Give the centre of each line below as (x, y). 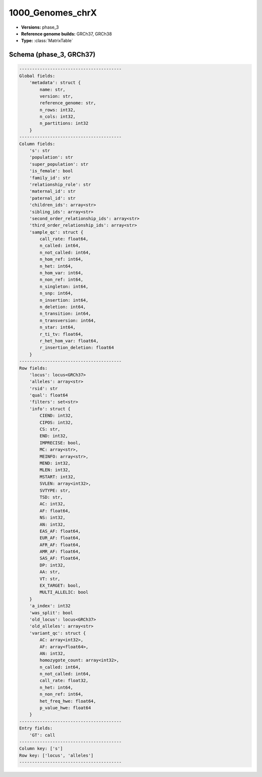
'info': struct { (50, 409)
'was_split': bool (51, 613)
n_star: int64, (58, 327)
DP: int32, (52, 565)
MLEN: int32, (55, 470)
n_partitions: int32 (64, 123)
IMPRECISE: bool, (60, 443)
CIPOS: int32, (56, 422)
